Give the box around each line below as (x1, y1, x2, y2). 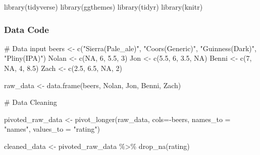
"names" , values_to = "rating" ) (4, 124, 100, 134)
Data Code (4, 23, 49, 35)
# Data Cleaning (4, 97, 57, 107)
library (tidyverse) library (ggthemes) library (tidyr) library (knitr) (4, 2, 203, 12)
